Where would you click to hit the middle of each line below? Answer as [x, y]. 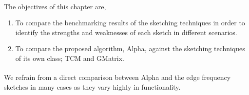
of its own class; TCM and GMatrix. [70, 58]
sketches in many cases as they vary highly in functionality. [92, 86]
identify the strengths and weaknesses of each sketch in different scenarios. [126, 32]
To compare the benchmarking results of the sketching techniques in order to [130, 23]
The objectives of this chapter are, [55, 6]
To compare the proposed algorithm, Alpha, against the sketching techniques [130, 48]
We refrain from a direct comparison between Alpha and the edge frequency [117, 77]
